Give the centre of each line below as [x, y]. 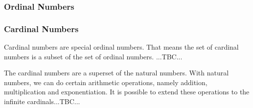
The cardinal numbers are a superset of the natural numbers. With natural [116, 73]
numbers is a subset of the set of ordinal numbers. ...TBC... [93, 56]
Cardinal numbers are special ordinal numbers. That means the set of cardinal [121, 47]
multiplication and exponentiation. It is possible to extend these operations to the [127, 92]
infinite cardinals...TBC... [42, 101]
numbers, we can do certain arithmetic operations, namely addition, [106, 82]
